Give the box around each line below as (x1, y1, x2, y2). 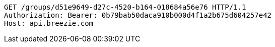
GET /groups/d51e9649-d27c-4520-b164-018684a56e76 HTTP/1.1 (4, 3, 246, 11)
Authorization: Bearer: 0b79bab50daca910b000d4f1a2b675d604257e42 (4, 11, 272, 19)
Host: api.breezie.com (4, 19, 94, 27)
